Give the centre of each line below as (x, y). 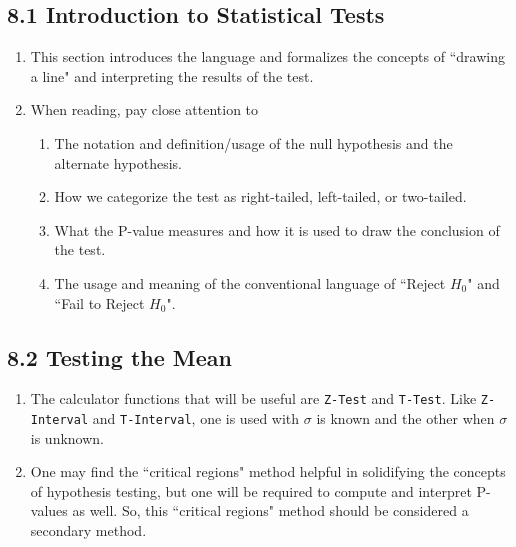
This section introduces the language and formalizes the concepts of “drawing (267, 56)
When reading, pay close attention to (144, 109)
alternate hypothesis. (118, 162)
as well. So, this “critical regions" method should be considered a (270, 510)
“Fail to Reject (99, 302)
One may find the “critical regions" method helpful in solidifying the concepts (268, 471)
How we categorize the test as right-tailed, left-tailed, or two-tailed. (260, 196)
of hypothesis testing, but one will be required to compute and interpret (251, 490)
